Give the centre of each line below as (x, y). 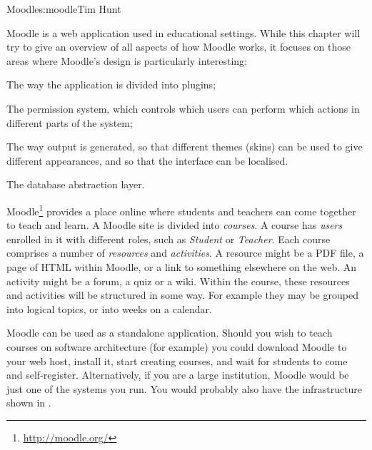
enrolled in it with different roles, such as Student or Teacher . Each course (169, 239)
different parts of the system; (70, 122)
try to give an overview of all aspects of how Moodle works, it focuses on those (179, 47)
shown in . (29, 403)
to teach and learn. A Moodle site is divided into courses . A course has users (175, 225)
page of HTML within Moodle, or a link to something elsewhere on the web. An (182, 266)
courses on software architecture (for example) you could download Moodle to (177, 346)
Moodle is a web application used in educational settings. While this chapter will (184, 32)
